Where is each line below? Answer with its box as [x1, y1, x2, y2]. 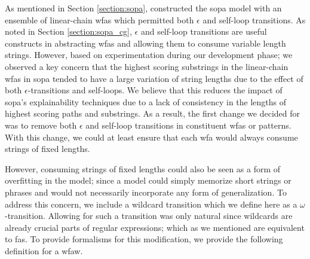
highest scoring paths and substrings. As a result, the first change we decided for [5, 107, 300, 120]
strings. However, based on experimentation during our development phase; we [5, 48, 293, 61]
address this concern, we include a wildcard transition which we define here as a [5, 197, 297, 210]
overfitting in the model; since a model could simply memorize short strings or [5, 174, 291, 187]
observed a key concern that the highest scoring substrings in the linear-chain [5, 60, 288, 72]
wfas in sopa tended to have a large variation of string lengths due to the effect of [5, 72, 303, 84]
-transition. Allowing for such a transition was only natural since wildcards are [5, 209, 293, 222]
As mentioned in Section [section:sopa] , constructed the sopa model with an [5, 2, 282, 14]
